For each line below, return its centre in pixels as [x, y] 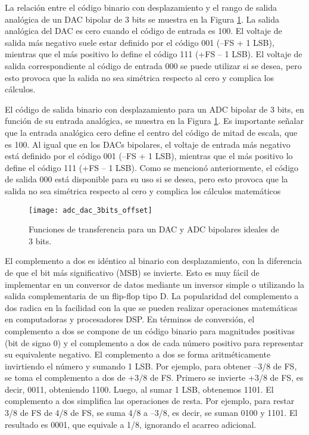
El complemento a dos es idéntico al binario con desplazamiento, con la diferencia [154, 261]
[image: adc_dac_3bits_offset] [90, 210]
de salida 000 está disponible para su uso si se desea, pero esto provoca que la [146, 179]
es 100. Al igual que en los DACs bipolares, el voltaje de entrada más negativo [148, 144]
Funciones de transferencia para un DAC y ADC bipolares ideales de [154, 229]
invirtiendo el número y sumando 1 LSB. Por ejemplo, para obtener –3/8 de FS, [151, 366]
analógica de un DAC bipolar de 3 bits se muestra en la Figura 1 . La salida [142, 19]
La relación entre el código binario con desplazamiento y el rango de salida [141, 7]
